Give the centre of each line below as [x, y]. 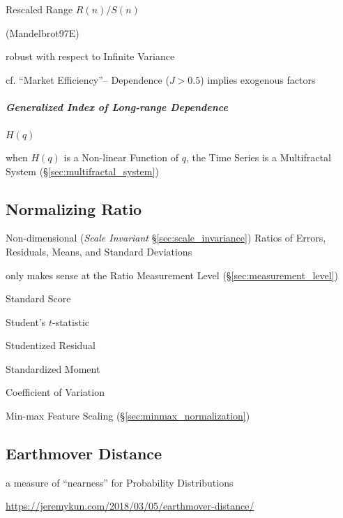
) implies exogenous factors [258, 79]
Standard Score [38, 298]
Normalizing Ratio [74, 208]
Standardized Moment [53, 368]
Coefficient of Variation [55, 392]
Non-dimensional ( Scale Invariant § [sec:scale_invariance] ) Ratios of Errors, [166, 238]
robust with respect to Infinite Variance [90, 56]
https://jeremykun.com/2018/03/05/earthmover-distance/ [130, 506]
